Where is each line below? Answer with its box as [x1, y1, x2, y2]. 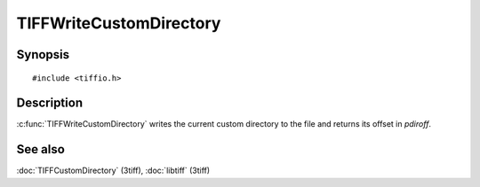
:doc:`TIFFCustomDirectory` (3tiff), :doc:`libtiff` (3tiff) [16, 165, 211, 176]
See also [16, 142, 66, 157]
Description [16, 96, 84, 111]
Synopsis [16, 47, 70, 62]
